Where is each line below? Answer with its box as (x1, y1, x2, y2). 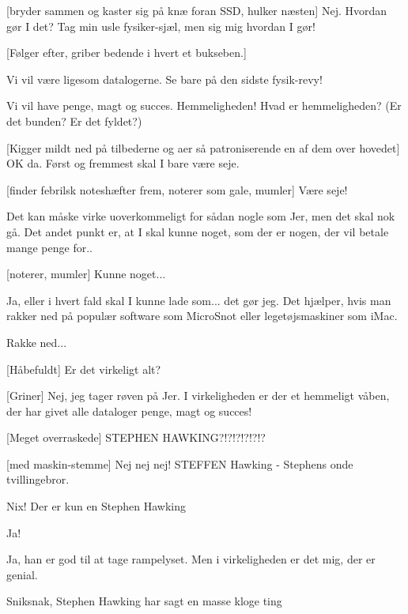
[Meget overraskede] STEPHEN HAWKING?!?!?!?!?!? (6, 429, 266, 446)
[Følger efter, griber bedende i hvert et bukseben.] (6, 44, 247, 61)
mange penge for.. (6, 239, 93, 255)
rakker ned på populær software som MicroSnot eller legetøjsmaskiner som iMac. (6, 307, 398, 324)
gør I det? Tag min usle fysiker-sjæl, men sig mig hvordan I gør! (6, 17, 315, 34)
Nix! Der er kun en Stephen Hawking (6, 498, 187, 514)
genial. (6, 566, 38, 582)
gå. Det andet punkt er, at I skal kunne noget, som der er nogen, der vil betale (6, 223, 389, 239)
